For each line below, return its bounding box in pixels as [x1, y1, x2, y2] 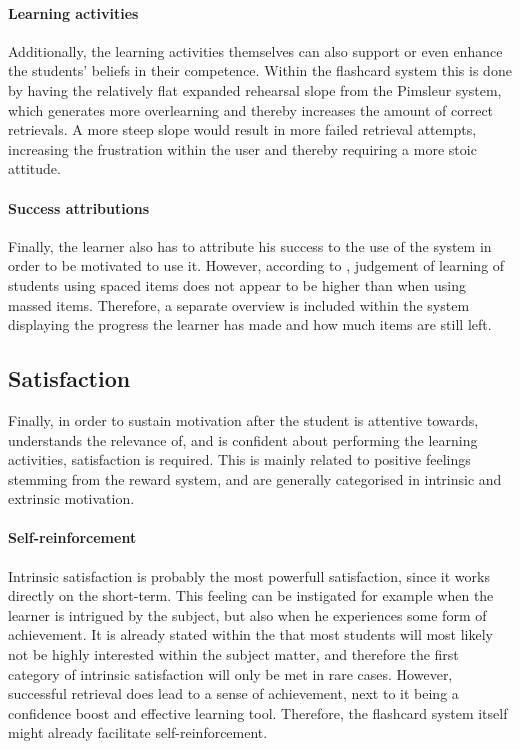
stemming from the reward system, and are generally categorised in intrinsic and [8, 468, 502, 489]
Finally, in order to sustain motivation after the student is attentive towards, [8, 409, 479, 430]
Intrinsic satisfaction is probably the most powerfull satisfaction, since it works [8, 565, 490, 586]
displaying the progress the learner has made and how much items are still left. [8, 314, 492, 335]
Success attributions [8, 197, 150, 218]
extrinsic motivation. [8, 488, 135, 509]
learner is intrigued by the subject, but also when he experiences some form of [8, 604, 487, 625]
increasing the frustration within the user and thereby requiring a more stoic [8, 138, 477, 159]
